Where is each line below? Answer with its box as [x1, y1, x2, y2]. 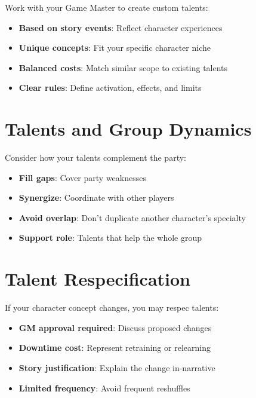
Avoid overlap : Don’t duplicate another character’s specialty [18, 211, 246, 224]
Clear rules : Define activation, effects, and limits [18, 81, 202, 94]
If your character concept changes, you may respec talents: [5, 301, 219, 314]
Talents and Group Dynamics [5, 117, 252, 141]
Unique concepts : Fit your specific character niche [18, 41, 211, 54]
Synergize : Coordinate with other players [18, 191, 174, 204]
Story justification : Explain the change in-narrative [18, 361, 215, 373]
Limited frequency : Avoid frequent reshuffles [18, 381, 190, 394]
